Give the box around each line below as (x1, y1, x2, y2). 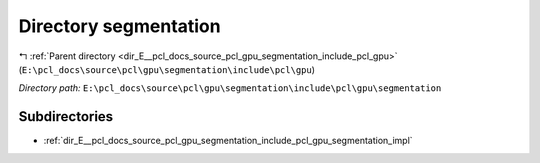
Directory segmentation (18, 15, 221, 37)
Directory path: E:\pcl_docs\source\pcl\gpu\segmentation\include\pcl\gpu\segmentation (18, 82, 442, 94)
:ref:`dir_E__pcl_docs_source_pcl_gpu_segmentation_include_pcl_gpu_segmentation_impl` (43, 135, 414, 147)
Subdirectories (18, 108, 114, 125)
